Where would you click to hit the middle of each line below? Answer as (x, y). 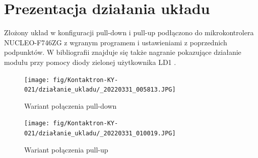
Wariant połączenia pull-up (66, 149)
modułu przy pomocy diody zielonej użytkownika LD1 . (90, 62)
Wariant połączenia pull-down (71, 105)
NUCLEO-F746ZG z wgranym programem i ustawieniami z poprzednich (116, 42)
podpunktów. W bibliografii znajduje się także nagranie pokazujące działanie (123, 52)
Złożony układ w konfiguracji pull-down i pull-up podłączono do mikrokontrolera (129, 32)
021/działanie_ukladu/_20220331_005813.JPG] (100, 90)
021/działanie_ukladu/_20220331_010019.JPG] (100, 134)
